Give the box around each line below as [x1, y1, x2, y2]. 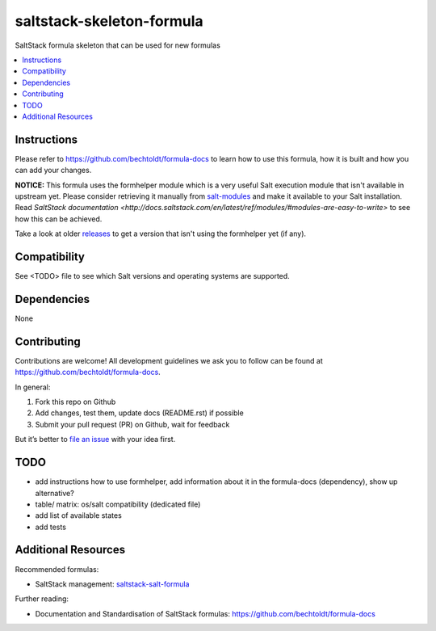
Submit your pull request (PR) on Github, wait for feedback [35, 419, 230, 429]
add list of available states [35, 511, 123, 520]
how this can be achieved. [15, 214, 103, 224]
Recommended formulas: [15, 564, 99, 574]
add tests [35, 522, 66, 532]
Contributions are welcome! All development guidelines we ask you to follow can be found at [15, 355, 323, 365]
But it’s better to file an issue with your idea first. [15, 435, 176, 444]
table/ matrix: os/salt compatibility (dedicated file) [35, 499, 201, 509]
